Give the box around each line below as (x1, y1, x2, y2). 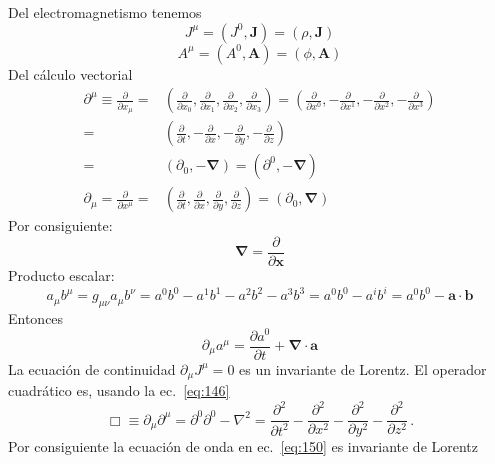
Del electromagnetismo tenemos (8, 2, 202, 22)
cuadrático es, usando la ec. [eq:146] (8, 380, 230, 401)
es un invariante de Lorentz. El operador (239, 358, 487, 379)
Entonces (8, 307, 64, 328)
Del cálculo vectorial (8, 63, 133, 84)
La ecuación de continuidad (8, 358, 176, 379)
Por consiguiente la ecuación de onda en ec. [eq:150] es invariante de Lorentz (8, 436, 479, 457)
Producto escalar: (8, 264, 115, 285)
